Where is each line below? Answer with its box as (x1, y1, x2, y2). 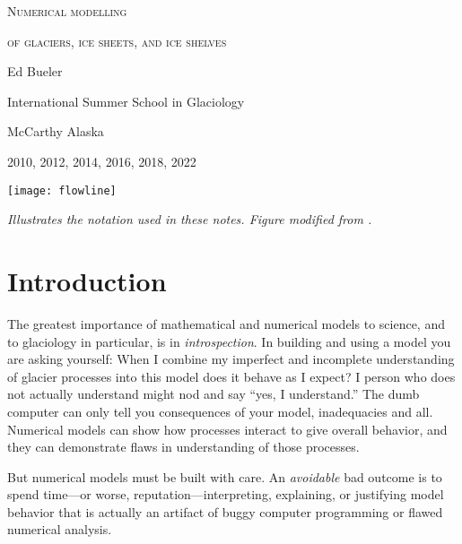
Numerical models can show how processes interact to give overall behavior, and (7, 419, 448, 438)
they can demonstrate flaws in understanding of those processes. (7, 437, 360, 456)
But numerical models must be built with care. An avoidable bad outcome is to (7, 467, 442, 486)
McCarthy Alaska (7, 122, 104, 141)
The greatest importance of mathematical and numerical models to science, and (7, 314, 445, 332)
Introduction (7, 263, 167, 298)
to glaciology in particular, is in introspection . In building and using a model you (7, 332, 451, 350)
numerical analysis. (7, 520, 112, 539)
